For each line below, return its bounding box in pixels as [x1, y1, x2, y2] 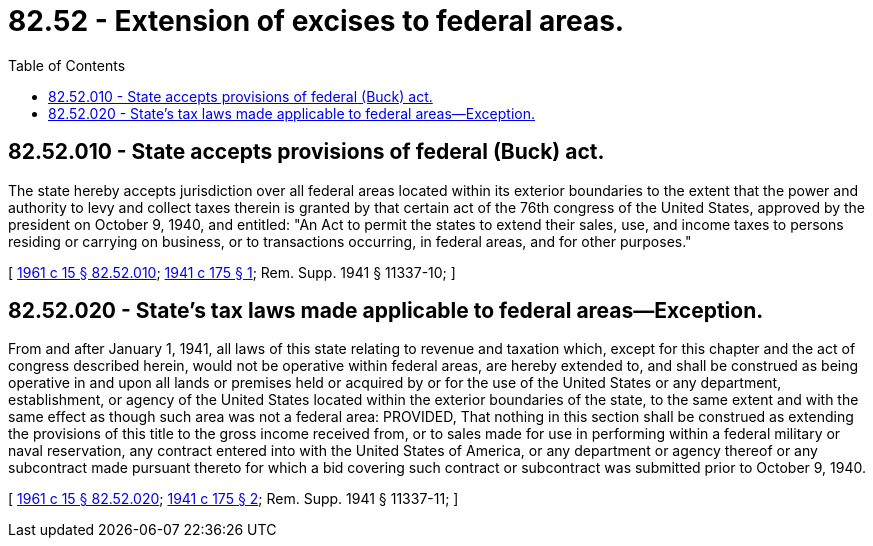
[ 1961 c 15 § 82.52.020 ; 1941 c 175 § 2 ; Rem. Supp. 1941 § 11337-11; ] [8, 490, 459, 508]
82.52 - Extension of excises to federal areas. [8, 4, 625, 38]
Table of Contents [8, 56, 126, 74]
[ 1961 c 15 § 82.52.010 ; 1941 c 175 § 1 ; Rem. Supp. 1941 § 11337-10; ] [8, 263, 456, 281]
